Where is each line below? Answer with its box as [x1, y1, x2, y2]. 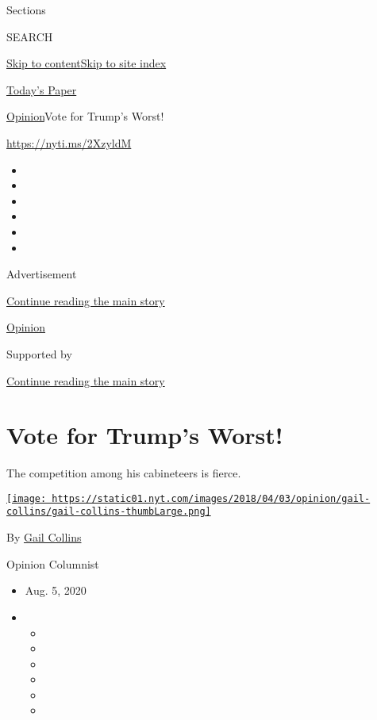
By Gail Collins [6, 529, 82, 546]
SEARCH [6, 28, 53, 44]
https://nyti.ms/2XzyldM [6, 134, 132, 151]
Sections [6, 2, 46, 17]
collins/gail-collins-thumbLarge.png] [6, 506, 211, 518]
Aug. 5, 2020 [25, 582, 87, 599]
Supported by [6, 345, 72, 362]
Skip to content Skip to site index [6, 55, 167, 71]
